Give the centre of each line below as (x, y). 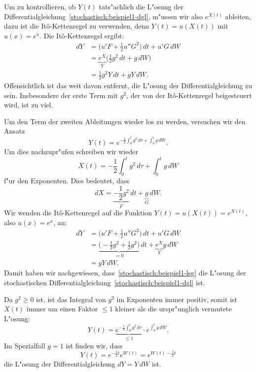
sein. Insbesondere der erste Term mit (61, 95)
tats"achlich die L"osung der (141, 6)
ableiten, (238, 16)
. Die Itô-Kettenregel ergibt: (82, 35)
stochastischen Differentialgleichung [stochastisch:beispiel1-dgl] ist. (105, 283)
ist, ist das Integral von (71, 299)
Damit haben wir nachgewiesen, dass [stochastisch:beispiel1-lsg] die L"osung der (125, 273)
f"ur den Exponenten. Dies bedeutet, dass (67, 180)
